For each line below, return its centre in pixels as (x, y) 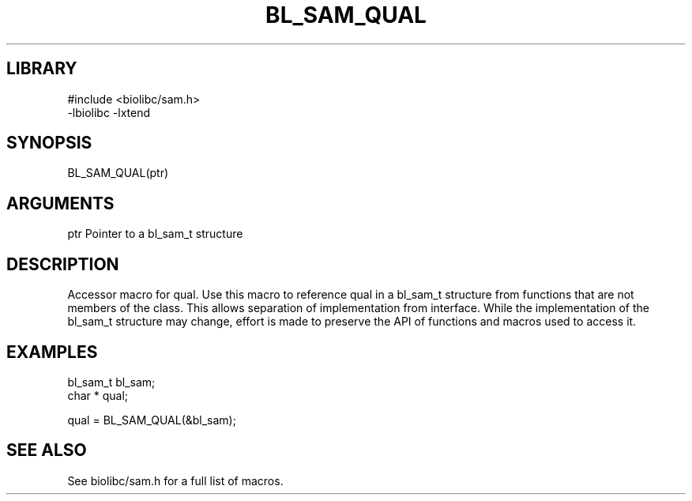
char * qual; (98, 395)
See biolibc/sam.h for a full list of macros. (175, 480)
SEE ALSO (47, 450)
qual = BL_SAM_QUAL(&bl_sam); (152, 420)
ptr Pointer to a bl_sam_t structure (155, 234)
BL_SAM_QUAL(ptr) (118, 173)
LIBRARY (42, 69)
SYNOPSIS (49, 143)
